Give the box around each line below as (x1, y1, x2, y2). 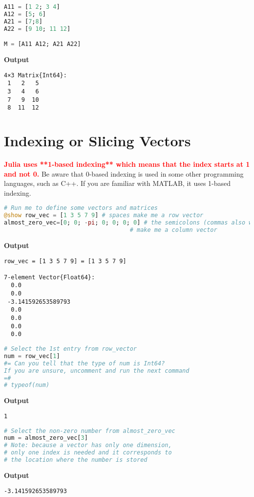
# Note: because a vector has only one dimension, (4, 442, 172, 449)
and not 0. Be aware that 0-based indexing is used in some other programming (4, 168, 244, 179)
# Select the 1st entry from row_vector (4, 345, 137, 353)
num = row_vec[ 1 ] (4, 352, 60, 360)
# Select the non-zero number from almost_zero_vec (4, 427, 175, 434)
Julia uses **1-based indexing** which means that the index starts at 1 (4, 159, 250, 169)
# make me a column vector (129, 226, 217, 234)
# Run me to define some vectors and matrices (4, 204, 158, 212)
